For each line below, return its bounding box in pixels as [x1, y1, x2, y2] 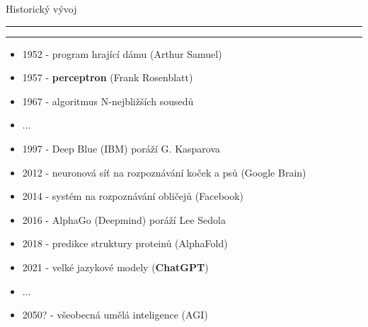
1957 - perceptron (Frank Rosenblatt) [22, 70, 193, 85]
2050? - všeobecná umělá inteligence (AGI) [22, 307, 208, 322]
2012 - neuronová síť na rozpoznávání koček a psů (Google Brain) [22, 165, 306, 179]
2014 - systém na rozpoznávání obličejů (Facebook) [22, 189, 244, 203]
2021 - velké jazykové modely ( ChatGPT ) [22, 259, 209, 274]
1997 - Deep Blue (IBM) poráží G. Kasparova [22, 141, 221, 155]
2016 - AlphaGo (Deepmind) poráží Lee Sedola [22, 212, 226, 227]
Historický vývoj [6, 1, 77, 16]
